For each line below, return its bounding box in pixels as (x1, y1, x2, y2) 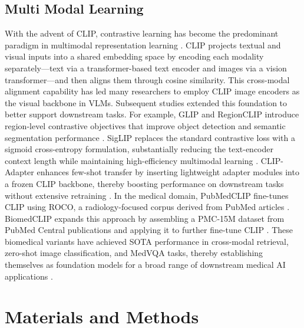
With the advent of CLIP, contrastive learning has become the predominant (5, 27, 279, 40)
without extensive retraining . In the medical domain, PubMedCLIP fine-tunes (5, 189, 289, 201)
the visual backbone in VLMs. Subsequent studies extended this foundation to (5, 96, 288, 109)
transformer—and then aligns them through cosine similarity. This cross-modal (5, 73, 290, 86)
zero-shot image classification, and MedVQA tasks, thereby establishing (5, 247, 263, 259)
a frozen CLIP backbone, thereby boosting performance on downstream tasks (5, 177, 284, 189)
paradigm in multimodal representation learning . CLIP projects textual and (5, 38, 281, 51)
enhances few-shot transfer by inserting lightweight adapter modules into (37, 166, 299, 178)
